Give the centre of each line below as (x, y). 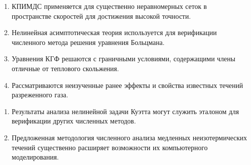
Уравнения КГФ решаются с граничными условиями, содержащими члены (124, 59)
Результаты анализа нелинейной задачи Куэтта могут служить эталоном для (125, 111)
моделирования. (35, 157)
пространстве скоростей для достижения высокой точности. (101, 16)
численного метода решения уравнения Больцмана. (88, 42)
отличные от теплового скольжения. (65, 68)
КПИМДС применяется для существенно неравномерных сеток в (109, 6)
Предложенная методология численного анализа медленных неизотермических (129, 137)
